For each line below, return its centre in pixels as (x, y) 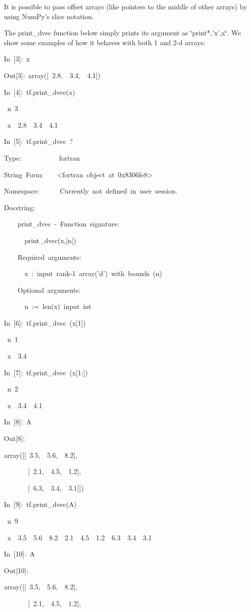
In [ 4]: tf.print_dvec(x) (40, 92)
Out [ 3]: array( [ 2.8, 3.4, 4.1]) (52, 75)
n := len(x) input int (58, 306)
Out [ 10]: (16, 570)
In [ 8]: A (18, 422)
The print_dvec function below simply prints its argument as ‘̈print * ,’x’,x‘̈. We (123, 33)
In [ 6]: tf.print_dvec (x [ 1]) (45, 322)
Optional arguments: (49, 290)
